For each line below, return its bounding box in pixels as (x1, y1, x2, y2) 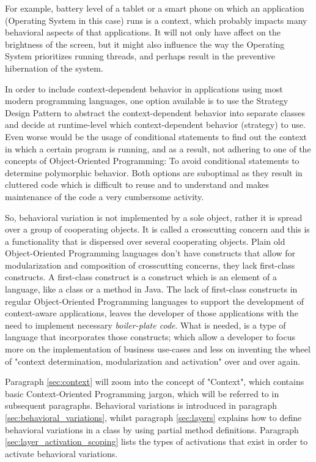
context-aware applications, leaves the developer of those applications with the (5, 307, 298, 319)
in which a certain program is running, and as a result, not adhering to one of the (5, 142, 311, 155)
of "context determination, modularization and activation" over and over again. (5, 354, 301, 367)
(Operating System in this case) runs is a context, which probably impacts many (5, 13, 307, 26)
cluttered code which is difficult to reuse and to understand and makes (5, 178, 270, 191)
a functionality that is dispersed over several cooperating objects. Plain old (5, 234, 285, 247)
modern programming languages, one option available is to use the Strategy (5, 94, 288, 107)
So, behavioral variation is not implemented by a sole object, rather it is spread (5, 211, 303, 223)
